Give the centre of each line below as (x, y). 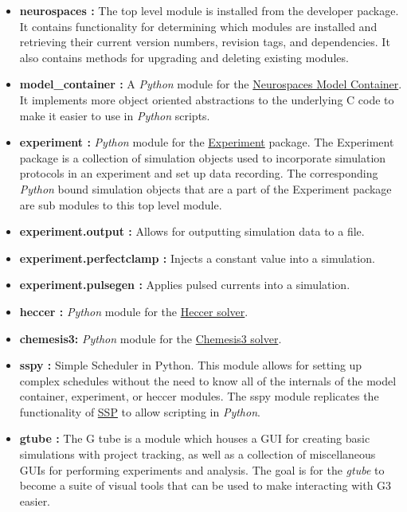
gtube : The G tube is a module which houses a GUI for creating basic (195, 438)
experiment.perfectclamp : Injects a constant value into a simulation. (197, 258)
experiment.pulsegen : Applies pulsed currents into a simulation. (185, 285)
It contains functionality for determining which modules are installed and (198, 26)
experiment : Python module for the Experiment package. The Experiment (207, 142)
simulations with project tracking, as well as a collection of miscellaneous (198, 454)
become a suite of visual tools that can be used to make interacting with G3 (205, 485)
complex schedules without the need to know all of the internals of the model (208, 380)
